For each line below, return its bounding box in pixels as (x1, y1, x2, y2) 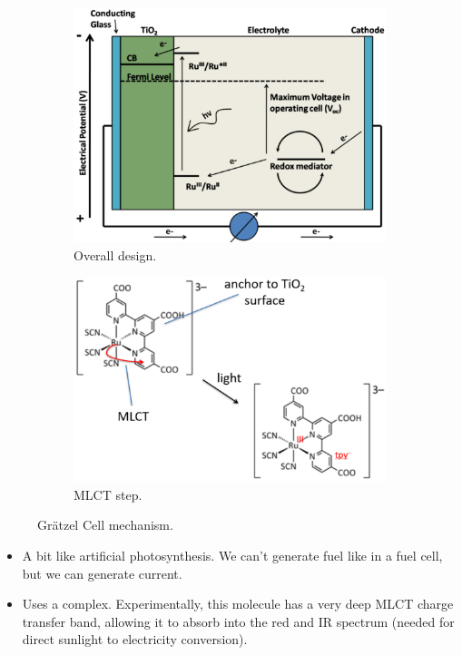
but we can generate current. (22, 563, 182, 582)
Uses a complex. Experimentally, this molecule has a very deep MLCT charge (22, 594, 454, 613)
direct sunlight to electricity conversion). (22, 630, 248, 649)
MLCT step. (74, 484, 143, 503)
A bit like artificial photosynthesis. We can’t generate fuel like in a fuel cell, (22, 546, 443, 565)
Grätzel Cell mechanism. (37, 515, 173, 534)
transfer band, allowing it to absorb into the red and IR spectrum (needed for (22, 611, 455, 631)
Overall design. (74, 245, 157, 264)
